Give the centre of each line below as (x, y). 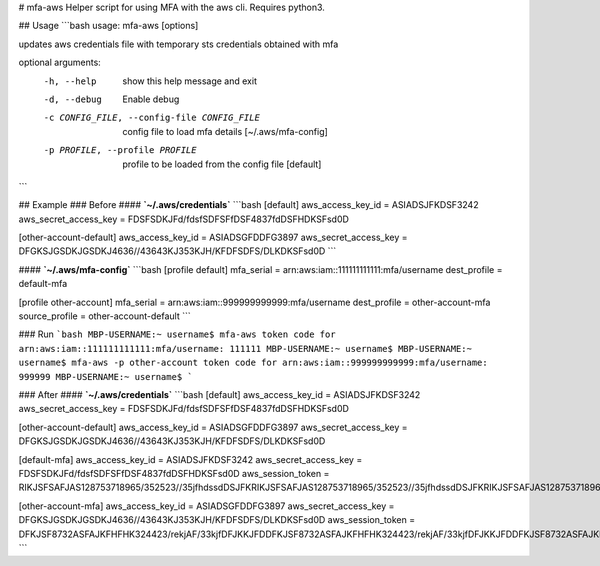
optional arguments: (60, 62)
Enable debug (151, 99)
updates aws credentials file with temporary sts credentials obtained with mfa (178, 44)
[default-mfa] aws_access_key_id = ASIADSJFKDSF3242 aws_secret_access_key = (190, 459)
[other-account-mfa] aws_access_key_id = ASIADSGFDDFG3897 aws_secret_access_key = (206, 506)
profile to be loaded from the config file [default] (222, 164)
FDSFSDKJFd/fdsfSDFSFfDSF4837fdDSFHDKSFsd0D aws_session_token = (174, 473)
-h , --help (70, 81)
